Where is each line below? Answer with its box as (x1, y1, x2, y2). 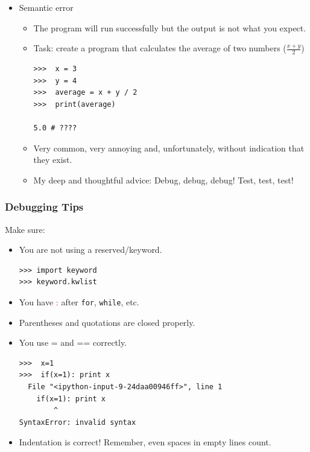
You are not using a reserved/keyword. (19, 243, 162, 256)
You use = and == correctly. (19, 336, 127, 349)
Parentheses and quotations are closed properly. (19, 316, 195, 328)
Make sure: (5, 223, 45, 235)
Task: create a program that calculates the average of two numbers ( (33, 42, 286, 54)
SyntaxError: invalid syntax (19, 418, 136, 427)
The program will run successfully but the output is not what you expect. (33, 21, 306, 34)
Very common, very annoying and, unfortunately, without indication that (33, 141, 305, 154)
